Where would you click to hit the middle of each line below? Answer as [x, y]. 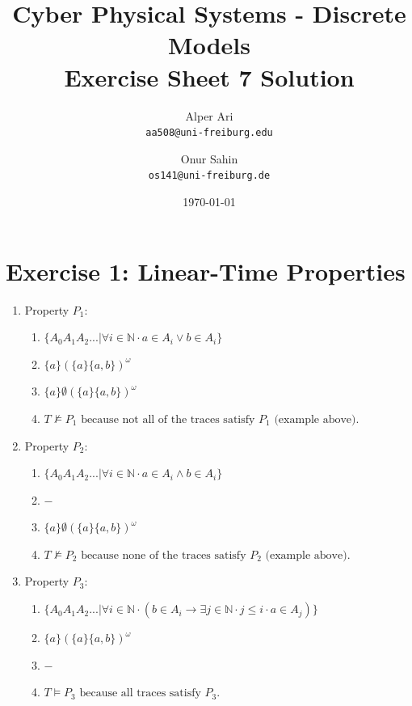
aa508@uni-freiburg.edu [209, 133]
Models [209, 45]
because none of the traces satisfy [164, 555]
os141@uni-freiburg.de [209, 176]
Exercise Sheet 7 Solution [209, 76]
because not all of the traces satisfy [168, 419]
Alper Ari [209, 115]
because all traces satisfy [140, 693]
